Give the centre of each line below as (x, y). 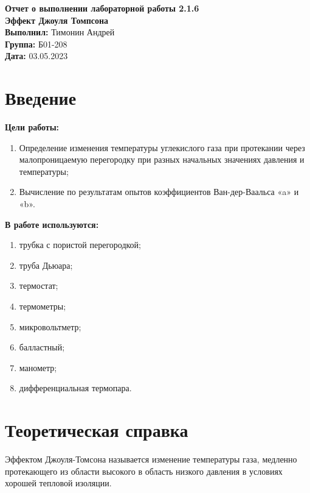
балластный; (42, 347)
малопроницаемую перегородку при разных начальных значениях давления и (162, 159)
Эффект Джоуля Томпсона (57, 20)
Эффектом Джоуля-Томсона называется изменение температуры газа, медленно (151, 459)
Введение (41, 98)
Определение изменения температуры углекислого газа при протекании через (162, 147)
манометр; (38, 367)
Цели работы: (32, 127)
